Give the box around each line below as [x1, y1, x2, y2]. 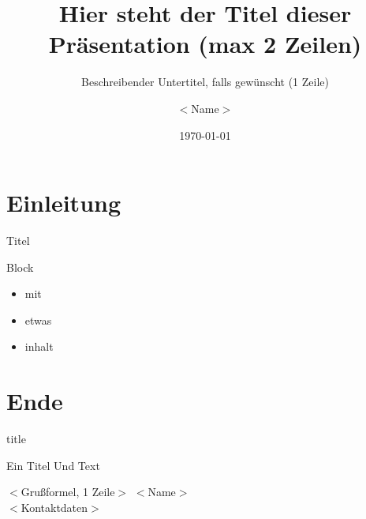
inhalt [24, 338, 54, 355]
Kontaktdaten [21, 498, 88, 515]
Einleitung [6, 186, 121, 219]
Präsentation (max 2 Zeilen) [48, 28, 362, 60]
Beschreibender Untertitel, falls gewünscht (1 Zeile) [81, 73, 329, 90]
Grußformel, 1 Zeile [21, 483, 115, 500]
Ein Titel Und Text [6, 457, 100, 473]
